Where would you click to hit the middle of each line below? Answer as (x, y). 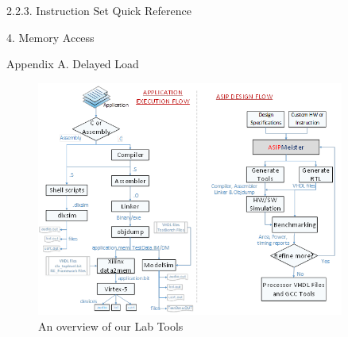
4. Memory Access (50, 37)
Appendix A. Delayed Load (73, 64)
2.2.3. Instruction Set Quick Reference (99, 10)
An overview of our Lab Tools (111, 326)
